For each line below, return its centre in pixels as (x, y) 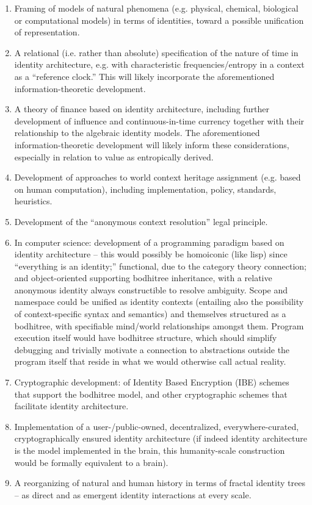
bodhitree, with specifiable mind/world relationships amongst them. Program (159, 325)
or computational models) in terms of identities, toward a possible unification (159, 20)
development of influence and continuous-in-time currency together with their (159, 120)
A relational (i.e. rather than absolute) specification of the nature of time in (156, 52)
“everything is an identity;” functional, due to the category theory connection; (160, 266)
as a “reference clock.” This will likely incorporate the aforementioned (144, 76)
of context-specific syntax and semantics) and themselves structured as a (150, 314)
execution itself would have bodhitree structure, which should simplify (146, 338)
